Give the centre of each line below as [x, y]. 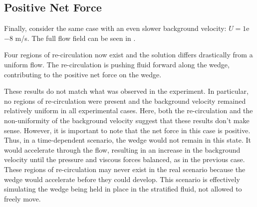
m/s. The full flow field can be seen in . [75, 38]
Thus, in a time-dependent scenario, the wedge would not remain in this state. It [128, 140]
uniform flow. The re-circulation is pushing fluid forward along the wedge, [117, 64]
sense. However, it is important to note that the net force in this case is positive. [127, 130]
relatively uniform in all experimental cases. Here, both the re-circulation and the [128, 110]
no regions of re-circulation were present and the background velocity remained [125, 101]
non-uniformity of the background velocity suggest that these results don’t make [127, 120]
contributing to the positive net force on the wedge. [83, 74]
